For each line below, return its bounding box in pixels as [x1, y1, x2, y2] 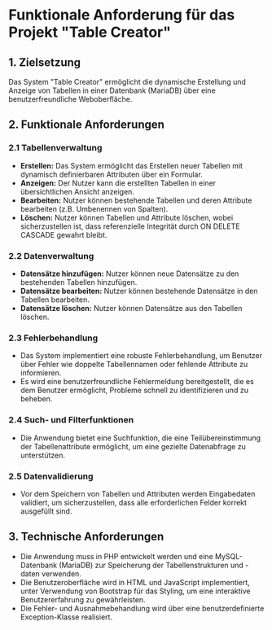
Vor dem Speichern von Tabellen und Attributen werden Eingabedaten [20, 488, 256, 498]
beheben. [20, 394, 53, 404]
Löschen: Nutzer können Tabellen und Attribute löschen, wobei [20, 212, 234, 222]
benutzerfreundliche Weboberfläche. [8, 94, 133, 103]
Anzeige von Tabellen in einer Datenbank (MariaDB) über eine [8, 85, 216, 95]
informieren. [20, 368, 62, 378]
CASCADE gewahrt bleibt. [20, 230, 107, 239]
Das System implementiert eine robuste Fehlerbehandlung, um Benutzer [20, 351, 263, 361]
